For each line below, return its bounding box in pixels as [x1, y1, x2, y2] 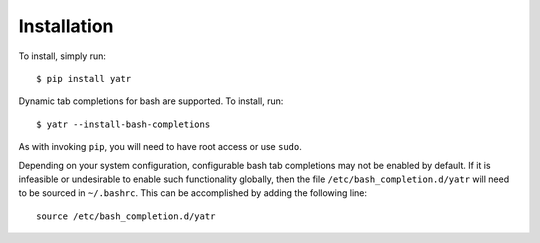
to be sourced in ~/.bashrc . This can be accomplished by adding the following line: [18, 187, 368, 199]
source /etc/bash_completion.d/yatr [36, 210, 216, 222]
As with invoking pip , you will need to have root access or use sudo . [18, 141, 302, 153]
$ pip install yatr [36, 73, 132, 84]
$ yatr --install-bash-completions [36, 118, 211, 130]
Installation [18, 15, 114, 37]
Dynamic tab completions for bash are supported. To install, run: [18, 95, 284, 107]
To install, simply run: [18, 50, 107, 62]
